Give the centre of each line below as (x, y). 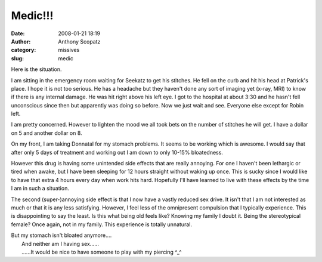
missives (69, 50)
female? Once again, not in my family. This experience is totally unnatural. (101, 224)
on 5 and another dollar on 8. (47, 133)
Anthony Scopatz (79, 41)
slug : (17, 58)
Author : (21, 41)
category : (24, 50)
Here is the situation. (36, 69)
